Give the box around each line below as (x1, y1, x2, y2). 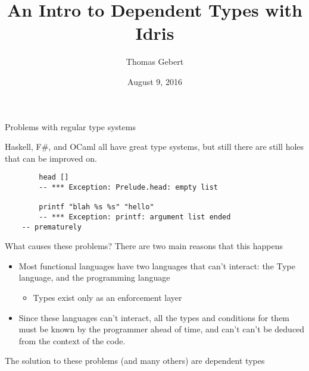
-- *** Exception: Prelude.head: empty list (39, 183, 218, 191)
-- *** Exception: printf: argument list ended (39, 212, 231, 221)
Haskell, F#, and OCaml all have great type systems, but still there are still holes (5, 140, 304, 153)
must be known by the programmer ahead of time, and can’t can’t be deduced (18, 323, 305, 335)
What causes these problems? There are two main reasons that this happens (5, 240, 283, 252)
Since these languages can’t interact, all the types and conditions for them (18, 311, 290, 323)
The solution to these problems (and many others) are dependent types (5, 354, 265, 367)
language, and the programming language (18, 271, 170, 284)
